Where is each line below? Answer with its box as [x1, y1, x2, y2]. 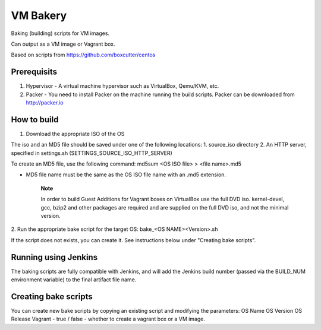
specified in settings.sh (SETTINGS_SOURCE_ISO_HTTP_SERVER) [11, 149, 172, 157]
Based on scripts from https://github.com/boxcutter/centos [11, 51, 156, 59]
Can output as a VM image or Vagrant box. [11, 40, 115, 47]
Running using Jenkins [11, 252, 98, 262]
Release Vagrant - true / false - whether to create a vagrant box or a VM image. [11, 315, 205, 323]
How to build [11, 115, 59, 125]
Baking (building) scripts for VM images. [11, 30, 110, 37]
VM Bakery [11, 9, 67, 22]
